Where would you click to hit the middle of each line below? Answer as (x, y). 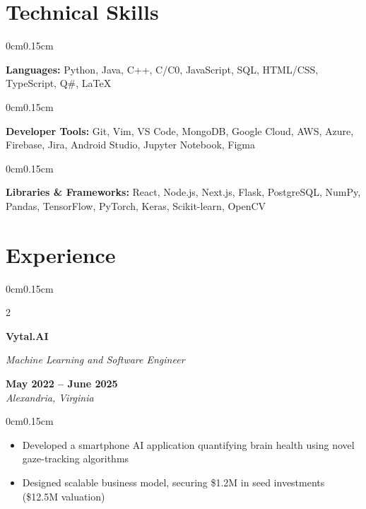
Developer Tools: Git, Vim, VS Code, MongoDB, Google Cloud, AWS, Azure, (180, 130)
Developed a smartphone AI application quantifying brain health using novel (188, 444)
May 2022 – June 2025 (62, 383)
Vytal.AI (27, 335)
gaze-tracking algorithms (76, 458)
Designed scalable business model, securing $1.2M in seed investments (173, 482)
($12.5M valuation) (64, 496)
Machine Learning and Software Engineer (95, 359)
